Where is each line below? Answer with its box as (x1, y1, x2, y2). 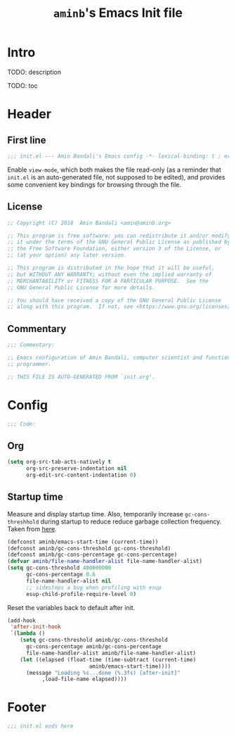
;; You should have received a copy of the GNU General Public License (7, 297, 221, 304)
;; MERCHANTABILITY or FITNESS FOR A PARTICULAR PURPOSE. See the (7, 277, 209, 284)
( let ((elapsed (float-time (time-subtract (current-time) (20, 656, 197, 663)
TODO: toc (7, 81, 38, 89)
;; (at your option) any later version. (7, 252, 128, 259)
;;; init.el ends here (7, 723, 74, 730)
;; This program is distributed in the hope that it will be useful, (7, 265, 216, 272)
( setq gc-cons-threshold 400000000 (7, 564, 112, 571)
